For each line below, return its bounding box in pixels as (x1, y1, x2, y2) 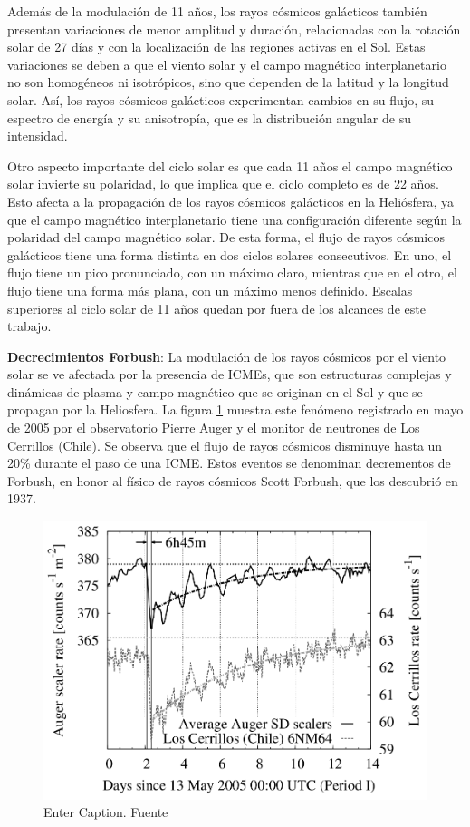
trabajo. (7, 316, 52, 336)
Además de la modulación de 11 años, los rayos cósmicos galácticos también (7, 2, 427, 20)
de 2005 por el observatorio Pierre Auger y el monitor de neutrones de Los (7, 418, 420, 437)
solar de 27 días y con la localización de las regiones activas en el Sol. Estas (7, 37, 426, 56)
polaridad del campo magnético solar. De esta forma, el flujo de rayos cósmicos (7, 228, 445, 247)
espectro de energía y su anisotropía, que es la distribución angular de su (7, 108, 411, 127)
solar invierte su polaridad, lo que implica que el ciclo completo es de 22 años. (7, 174, 439, 193)
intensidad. (7, 126, 68, 145)
